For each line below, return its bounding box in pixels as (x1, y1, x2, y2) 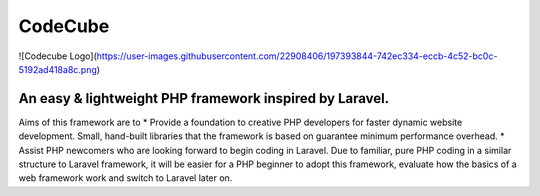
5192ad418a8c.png (18, 63, 97, 75)
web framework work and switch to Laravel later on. (18, 172, 233, 184)
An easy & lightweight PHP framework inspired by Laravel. (18, 90, 390, 107)
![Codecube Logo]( (18, 50, 97, 62)
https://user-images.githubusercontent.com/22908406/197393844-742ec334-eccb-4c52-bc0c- (96, 50, 498, 62)
